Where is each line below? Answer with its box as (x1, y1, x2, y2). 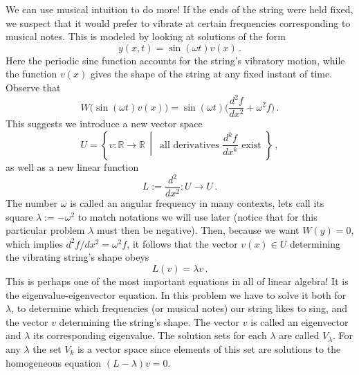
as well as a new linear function (6, 159, 139, 174)
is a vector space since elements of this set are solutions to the (77, 342, 341, 356)
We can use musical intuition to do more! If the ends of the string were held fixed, (6, 2, 353, 16)
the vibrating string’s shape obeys (6, 250, 149, 264)
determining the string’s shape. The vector (59, 314, 240, 329)
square (6, 209, 33, 223)
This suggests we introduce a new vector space (6, 116, 203, 131)
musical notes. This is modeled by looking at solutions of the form (6, 29, 286, 44)
